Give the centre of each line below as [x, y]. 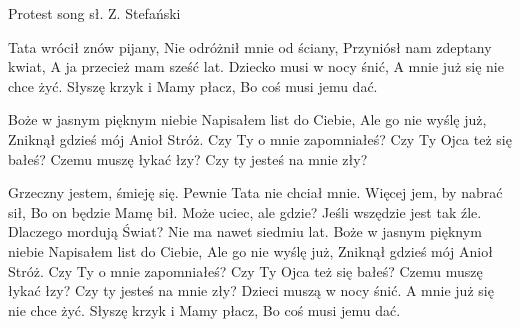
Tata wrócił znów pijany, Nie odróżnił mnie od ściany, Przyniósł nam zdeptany [250, 46]
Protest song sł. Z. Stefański [94, 13]
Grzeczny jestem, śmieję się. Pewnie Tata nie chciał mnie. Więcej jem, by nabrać [255, 192]
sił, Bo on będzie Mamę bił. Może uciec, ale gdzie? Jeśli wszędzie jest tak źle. [245, 211]
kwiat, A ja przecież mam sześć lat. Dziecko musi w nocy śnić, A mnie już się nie [256, 66]
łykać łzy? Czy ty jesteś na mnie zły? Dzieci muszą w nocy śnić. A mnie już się [251, 290]
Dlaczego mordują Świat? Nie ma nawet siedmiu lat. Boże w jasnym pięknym [245, 231]
